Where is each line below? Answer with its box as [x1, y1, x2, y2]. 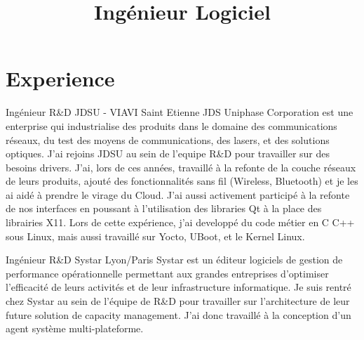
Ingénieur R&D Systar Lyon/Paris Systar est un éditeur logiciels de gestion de [6, 252, 343, 267]
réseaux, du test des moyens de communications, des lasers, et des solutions [6, 132, 330, 147]
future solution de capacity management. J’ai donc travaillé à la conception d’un [6, 307, 351, 322]
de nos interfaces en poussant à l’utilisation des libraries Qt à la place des [6, 201, 322, 216]
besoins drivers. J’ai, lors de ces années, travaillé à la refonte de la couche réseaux [6, 159, 356, 174]
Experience [6, 64, 115, 93]
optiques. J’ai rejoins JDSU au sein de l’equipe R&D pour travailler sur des [6, 146, 330, 161]
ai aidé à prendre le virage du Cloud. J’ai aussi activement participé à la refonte [6, 187, 350, 202]
